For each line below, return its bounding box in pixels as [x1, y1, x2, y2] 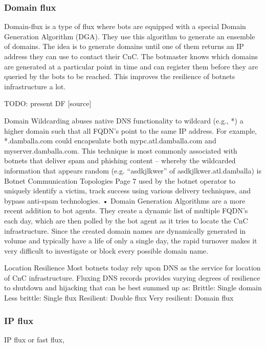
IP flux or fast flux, [4, 334, 64, 344]
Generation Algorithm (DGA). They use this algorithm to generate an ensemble [4, 31, 255, 41]
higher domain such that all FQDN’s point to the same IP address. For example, [4, 125, 257, 136]
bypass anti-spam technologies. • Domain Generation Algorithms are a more [4, 195, 246, 206]
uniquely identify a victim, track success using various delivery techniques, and [4, 185, 251, 196]
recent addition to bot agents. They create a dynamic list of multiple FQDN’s [4, 205, 248, 216]
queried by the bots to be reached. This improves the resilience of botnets [4, 71, 235, 82]
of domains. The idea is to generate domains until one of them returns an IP [4, 41, 244, 52]
